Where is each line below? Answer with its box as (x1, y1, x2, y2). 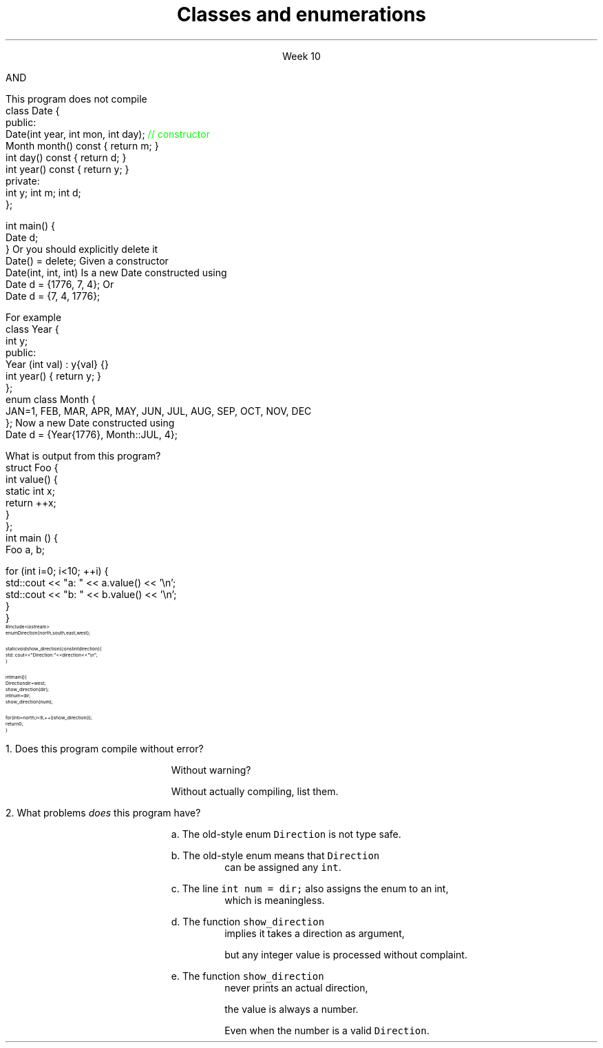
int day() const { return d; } (6, 151, 127, 163)
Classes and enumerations (176, 3, 427, 26)
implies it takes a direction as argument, (224, 927, 405, 939)
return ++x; (6, 496, 56, 508)
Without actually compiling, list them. (171, 785, 339, 797)
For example (6, 311, 62, 323)
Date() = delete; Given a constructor (6, 254, 169, 267)
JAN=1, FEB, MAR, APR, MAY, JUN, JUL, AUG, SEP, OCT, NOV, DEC (6, 404, 312, 417)
